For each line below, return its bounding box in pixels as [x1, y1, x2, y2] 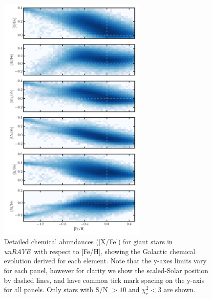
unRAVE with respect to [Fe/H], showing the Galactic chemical [4, 246, 195, 256]
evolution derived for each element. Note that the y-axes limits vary [4, 256, 207, 266]
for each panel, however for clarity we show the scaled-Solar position [4, 265, 209, 276]
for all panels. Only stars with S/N [4, 284, 108, 295]
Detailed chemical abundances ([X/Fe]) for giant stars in [4, 236, 173, 247]
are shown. [164, 284, 196, 295]
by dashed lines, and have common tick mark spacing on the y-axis [4, 275, 205, 285]
